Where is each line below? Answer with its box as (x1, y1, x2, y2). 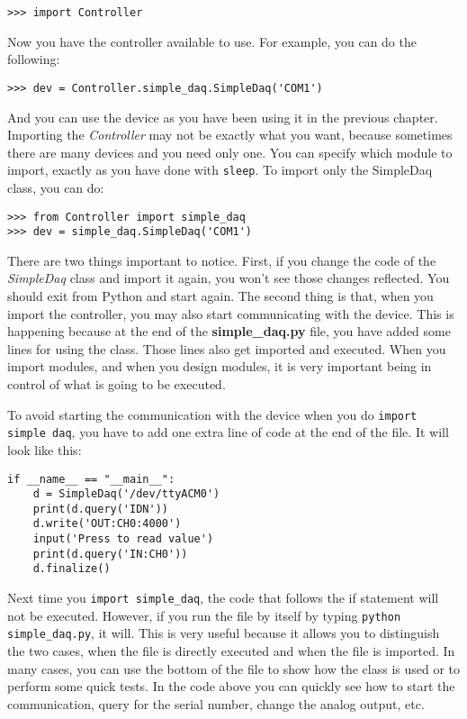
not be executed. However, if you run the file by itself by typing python (7, 605, 401, 624)
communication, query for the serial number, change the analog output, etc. (7, 694, 425, 713)
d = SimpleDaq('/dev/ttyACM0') (32, 487, 220, 501)
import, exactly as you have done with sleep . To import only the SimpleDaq (7, 160, 433, 179)
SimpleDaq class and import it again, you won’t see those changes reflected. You (7, 268, 450, 287)
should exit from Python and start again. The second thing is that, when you (7, 287, 434, 305)
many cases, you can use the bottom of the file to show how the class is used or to (7, 659, 461, 678)
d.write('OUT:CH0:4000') (32, 517, 182, 531)
